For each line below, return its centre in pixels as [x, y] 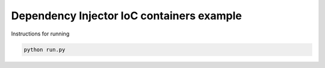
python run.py [45, 49]
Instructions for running [40, 34]
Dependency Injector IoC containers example [126, 16]
